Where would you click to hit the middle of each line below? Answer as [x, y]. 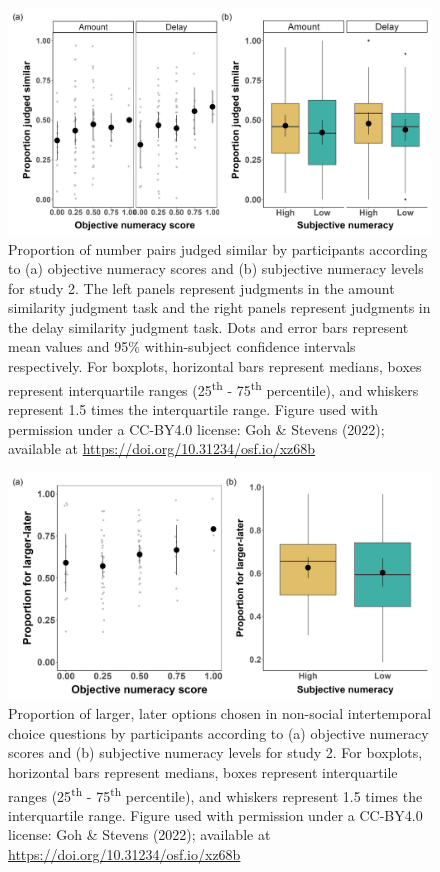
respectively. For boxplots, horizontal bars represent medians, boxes [215, 366]
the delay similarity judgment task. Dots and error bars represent [208, 326]
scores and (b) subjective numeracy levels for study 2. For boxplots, [215, 752]
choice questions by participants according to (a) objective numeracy [218, 732]
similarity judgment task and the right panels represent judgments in [219, 307]
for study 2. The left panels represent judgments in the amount [201, 287]
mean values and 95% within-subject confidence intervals [182, 346]
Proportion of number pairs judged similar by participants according [218, 248]
